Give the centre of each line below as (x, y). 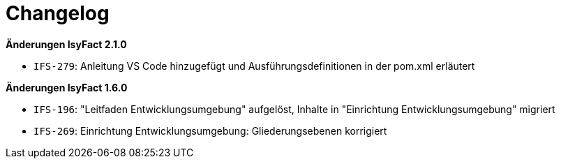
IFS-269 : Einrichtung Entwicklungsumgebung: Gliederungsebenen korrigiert (210, 131)
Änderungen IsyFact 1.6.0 (67, 87)
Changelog (58, 13)
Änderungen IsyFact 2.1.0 (66, 44)
